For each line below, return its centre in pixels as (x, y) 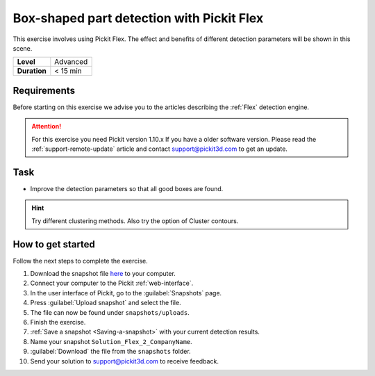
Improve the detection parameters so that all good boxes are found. (127, 188)
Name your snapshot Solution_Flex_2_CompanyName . (111, 341)
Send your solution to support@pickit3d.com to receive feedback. (124, 361)
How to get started (54, 244)
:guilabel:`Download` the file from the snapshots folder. (110, 352)
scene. (23, 48)
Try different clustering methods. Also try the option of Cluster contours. (135, 221)
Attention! (47, 126)
